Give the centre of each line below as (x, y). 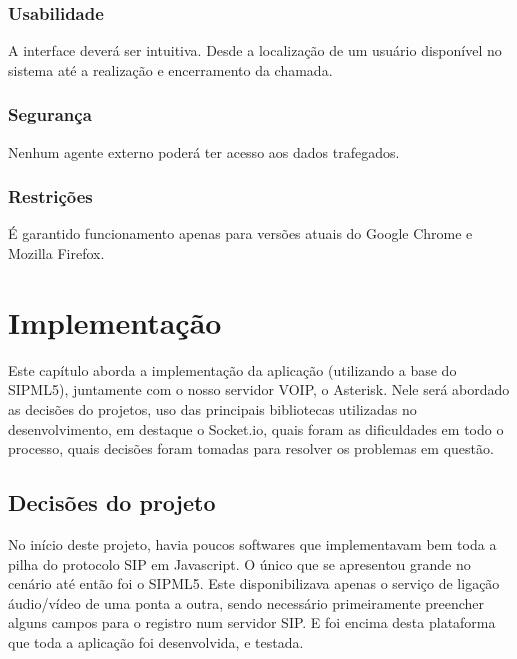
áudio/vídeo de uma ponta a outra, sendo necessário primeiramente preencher (246, 602)
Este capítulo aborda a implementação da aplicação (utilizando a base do (232, 369)
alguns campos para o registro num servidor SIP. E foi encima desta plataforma (252, 622)
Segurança (50, 114)
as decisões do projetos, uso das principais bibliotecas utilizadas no (212, 408)
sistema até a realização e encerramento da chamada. (170, 69)
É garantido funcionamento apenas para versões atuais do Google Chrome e (240, 233)
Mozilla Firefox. (56, 253)
